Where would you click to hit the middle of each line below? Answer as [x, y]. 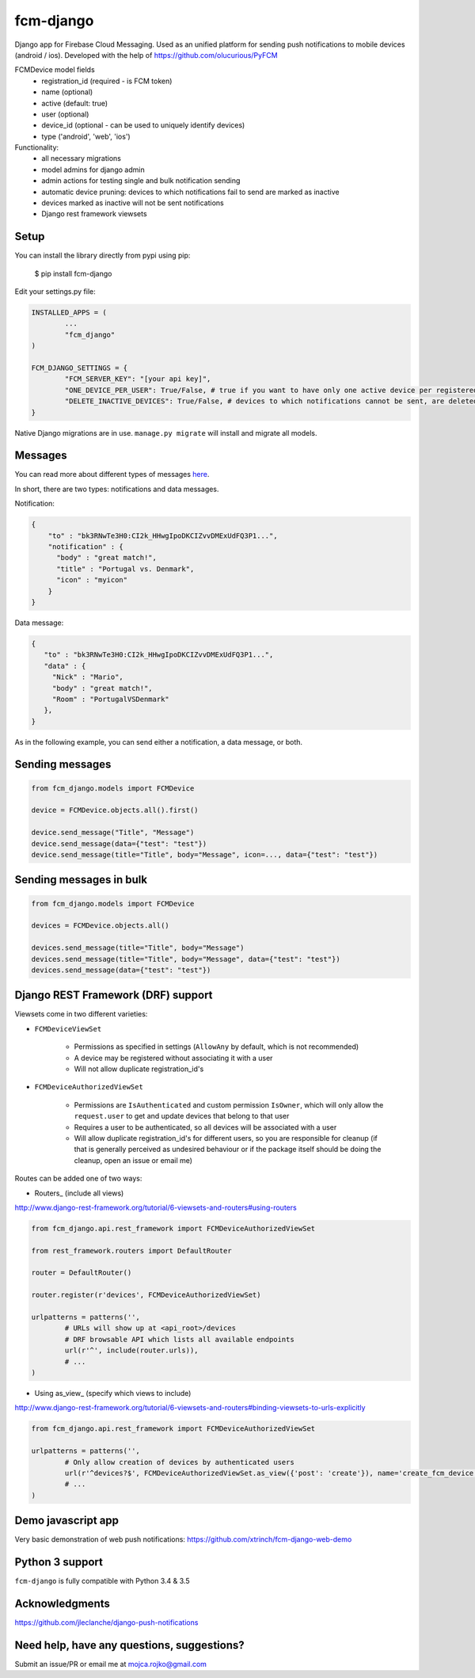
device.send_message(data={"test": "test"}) [119, 843]
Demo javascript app [66, 1521]
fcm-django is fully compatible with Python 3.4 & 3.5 [102, 1581]
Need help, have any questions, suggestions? [129, 1645]
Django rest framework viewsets [94, 214]
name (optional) [67, 92]
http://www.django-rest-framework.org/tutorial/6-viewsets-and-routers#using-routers [156, 1207]
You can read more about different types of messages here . [112, 475]
